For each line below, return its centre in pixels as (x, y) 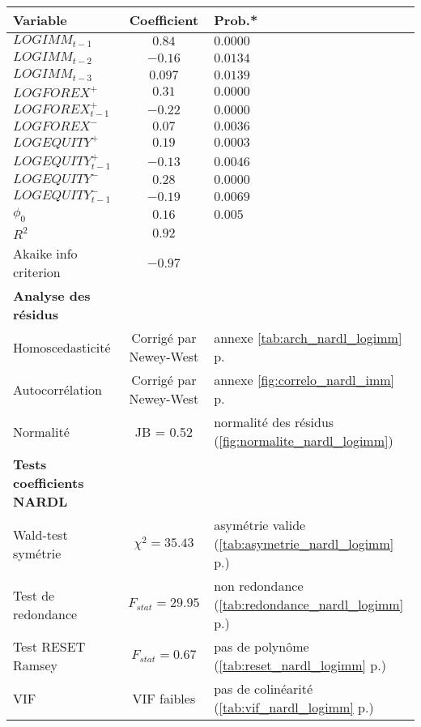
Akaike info (45, 254)
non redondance (259, 586)
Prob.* (236, 20)
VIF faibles (164, 698)
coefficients (49, 483)
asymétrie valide (260, 525)
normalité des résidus (274, 422)
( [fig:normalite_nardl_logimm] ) (304, 441)
